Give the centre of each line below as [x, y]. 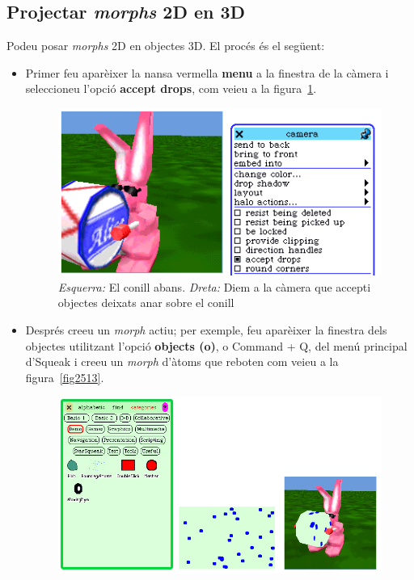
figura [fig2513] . [65, 377]
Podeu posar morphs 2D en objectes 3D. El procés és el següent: [166, 46]
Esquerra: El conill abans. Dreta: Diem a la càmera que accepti [214, 286]
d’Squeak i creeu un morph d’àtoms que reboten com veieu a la [182, 361]
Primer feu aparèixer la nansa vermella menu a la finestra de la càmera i [207, 72]
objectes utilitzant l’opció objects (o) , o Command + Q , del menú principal [216, 345]
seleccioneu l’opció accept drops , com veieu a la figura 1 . [171, 88]
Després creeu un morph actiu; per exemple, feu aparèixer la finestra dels [206, 330]
